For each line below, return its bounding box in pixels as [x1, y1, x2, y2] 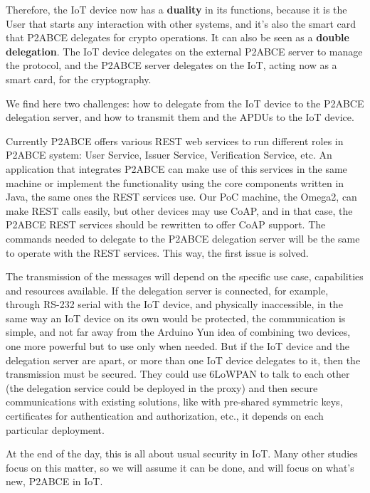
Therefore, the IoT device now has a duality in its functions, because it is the [6, 2, 347, 16]
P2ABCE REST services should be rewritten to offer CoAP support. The [6, 217, 326, 232]
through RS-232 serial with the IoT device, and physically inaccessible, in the [6, 297, 343, 312]
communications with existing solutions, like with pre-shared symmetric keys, [6, 394, 343, 409]
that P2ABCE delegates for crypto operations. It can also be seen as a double [6, 30, 349, 45]
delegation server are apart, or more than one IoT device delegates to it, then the [6, 352, 361, 367]
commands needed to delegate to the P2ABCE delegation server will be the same [6, 230, 360, 245]
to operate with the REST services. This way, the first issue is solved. [6, 245, 309, 260]
